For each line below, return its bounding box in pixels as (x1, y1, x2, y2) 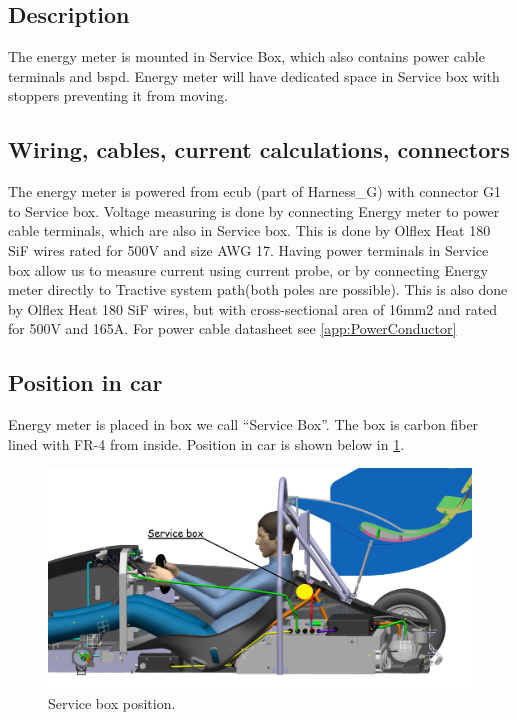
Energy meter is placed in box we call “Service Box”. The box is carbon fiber (8, 414, 479, 435)
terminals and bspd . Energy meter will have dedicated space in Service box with (8, 65, 500, 86)
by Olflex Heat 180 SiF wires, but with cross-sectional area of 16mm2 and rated (8, 298, 498, 319)
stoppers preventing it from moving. (8, 85, 229, 106)
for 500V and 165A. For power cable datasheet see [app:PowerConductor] (8, 318, 457, 339)
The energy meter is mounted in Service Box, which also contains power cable (8, 46, 485, 67)
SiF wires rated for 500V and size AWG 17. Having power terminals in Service (8, 239, 489, 260)
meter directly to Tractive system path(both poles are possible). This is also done (8, 279, 508, 300)
